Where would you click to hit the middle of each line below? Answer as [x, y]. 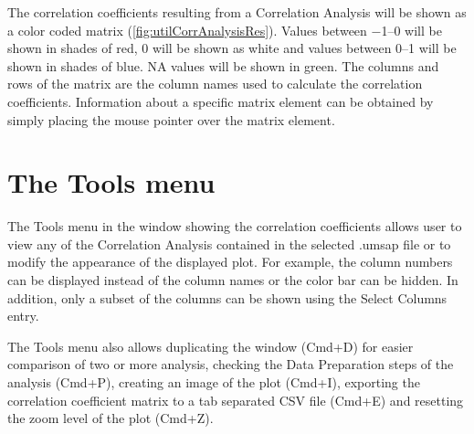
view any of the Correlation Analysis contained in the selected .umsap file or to [229, 243]
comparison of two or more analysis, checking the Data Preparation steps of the [231, 364]
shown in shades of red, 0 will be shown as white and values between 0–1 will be [232, 48]
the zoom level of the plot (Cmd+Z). [111, 418]
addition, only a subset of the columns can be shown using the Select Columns [227, 297]
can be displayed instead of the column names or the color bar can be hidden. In [233, 280]
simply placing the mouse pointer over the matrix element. [171, 119]
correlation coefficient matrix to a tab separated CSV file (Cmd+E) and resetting [236, 400]
